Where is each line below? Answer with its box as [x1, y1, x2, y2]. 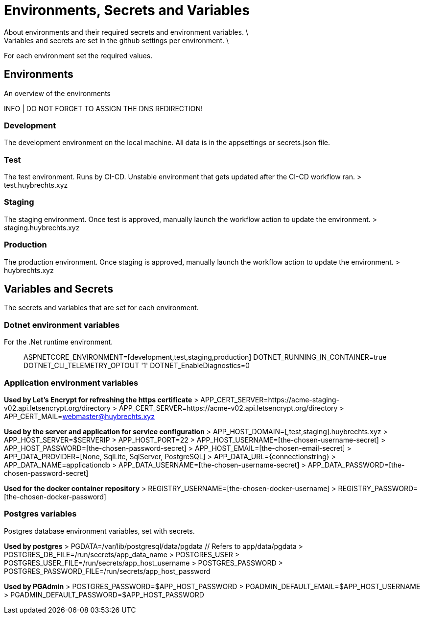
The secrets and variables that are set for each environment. [4, 303, 199, 312]
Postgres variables [4, 509, 77, 519]
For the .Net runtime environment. [4, 338, 113, 346]
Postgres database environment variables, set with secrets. [4, 526, 195, 535]
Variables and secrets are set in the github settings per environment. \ [4, 36, 229, 45]
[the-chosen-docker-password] [4, 492, 106, 501]
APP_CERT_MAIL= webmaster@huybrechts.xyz [4, 412, 155, 420]
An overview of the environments [4, 89, 111, 98]
